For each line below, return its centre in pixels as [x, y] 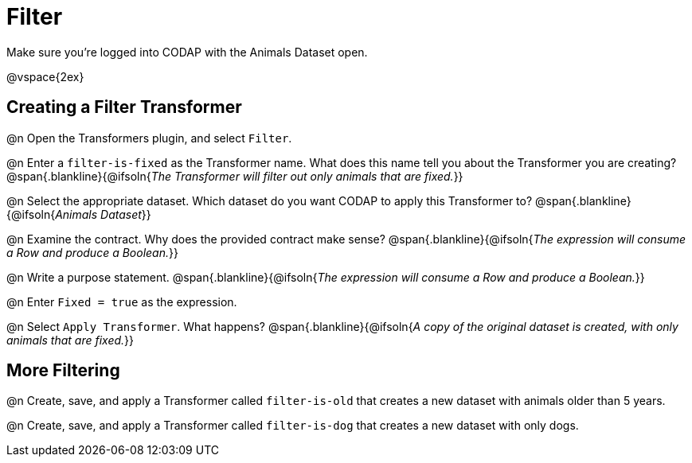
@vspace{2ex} [45, 76]
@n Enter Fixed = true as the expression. [122, 302]
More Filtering [63, 371]
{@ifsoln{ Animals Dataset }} [79, 214]
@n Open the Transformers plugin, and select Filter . [149, 138]
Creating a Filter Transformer [124, 107]
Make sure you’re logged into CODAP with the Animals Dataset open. [187, 52]
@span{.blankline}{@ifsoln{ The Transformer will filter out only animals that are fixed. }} [235, 176]
